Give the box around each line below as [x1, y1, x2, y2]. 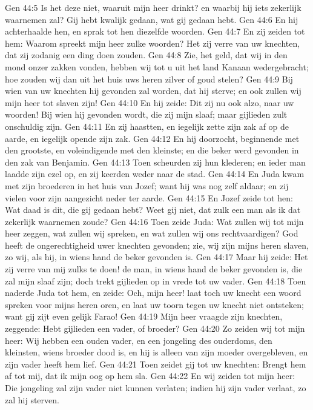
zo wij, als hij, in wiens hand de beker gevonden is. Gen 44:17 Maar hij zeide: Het [5, 250, 308, 263]
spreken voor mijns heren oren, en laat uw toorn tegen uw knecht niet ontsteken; [5, 298, 304, 311]
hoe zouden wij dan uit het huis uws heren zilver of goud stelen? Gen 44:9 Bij [5, 72, 293, 85]
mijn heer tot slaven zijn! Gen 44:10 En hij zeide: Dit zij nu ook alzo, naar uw [5, 96, 294, 109]
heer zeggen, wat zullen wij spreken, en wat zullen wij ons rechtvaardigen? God [5, 227, 298, 240]
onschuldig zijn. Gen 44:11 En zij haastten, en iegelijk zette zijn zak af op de [5, 119, 289, 132]
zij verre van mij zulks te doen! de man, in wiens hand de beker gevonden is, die [5, 263, 303, 275]
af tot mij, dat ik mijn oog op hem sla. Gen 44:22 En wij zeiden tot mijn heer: [5, 369, 295, 382]
